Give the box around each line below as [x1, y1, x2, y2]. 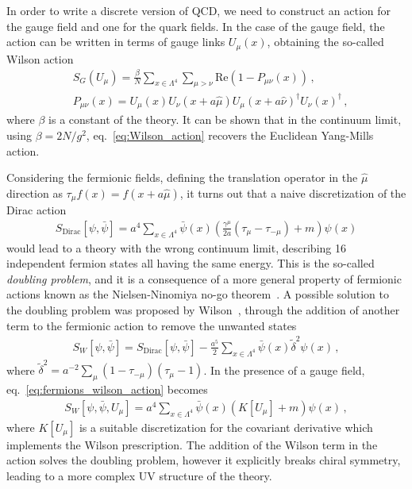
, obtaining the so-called [267, 33, 384, 50]
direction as [6, 184, 63, 201]
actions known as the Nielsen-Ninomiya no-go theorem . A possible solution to [6, 286, 389, 302]
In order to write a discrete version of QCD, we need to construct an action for [6, 2, 391, 18]
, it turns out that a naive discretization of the [179, 184, 406, 201]
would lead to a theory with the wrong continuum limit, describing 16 [6, 239, 346, 256]
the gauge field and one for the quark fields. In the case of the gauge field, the [6, 17, 385, 34]
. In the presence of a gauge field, [203, 361, 365, 378]
